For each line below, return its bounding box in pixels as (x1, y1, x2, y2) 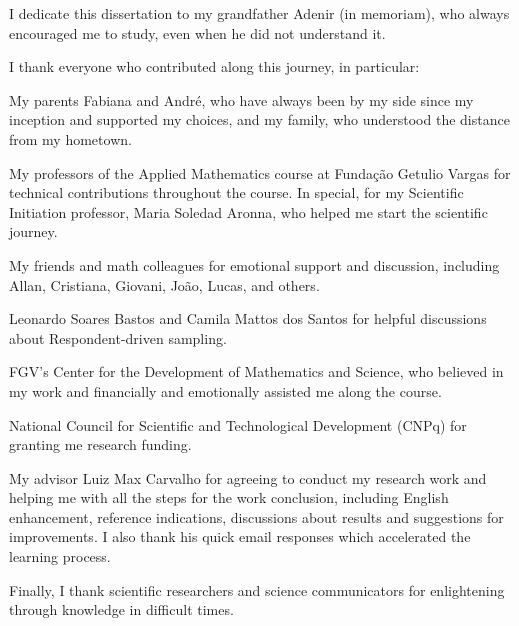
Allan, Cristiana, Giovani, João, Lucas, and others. (9, 274, 320, 295)
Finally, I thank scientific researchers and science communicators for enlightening (9, 579, 505, 600)
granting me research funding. (9, 434, 192, 455)
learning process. (9, 546, 111, 567)
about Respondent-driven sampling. (9, 327, 227, 348)
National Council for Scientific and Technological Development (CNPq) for (9, 414, 467, 435)
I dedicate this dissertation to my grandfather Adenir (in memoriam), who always (9, 3, 510, 23)
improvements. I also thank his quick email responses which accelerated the (9, 526, 471, 547)
